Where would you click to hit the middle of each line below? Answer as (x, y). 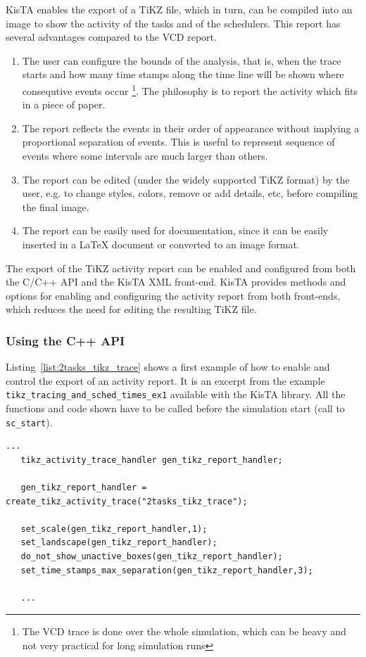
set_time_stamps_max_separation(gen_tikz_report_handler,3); (167, 570)
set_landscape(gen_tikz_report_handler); (119, 543)
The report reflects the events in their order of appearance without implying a (191, 128)
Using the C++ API (65, 340)
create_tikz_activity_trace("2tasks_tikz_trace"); (127, 501)
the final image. (56, 206)
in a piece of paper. (64, 104)
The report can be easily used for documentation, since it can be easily (175, 230)
